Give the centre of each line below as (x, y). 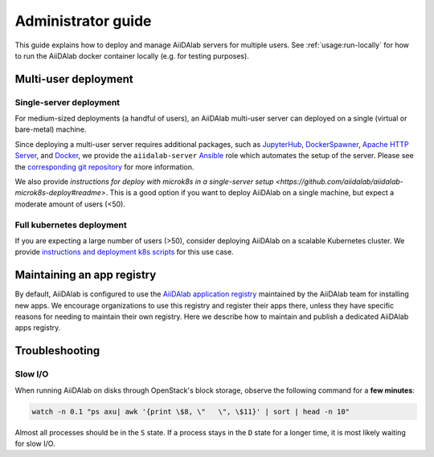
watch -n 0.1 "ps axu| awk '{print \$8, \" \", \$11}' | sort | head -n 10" (190, 411)
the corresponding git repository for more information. (104, 167)
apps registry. (38, 328)
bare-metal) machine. (51, 129)
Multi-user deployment (74, 79)
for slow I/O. (35, 443)
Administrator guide (83, 21)
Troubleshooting (57, 351)
